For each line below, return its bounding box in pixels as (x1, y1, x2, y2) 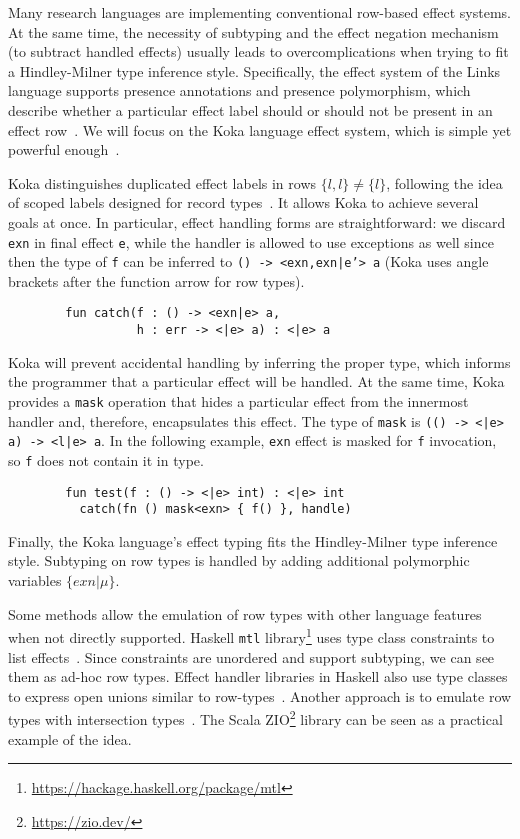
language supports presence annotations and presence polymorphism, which (8, 80, 471, 101)
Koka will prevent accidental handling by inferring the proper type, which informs (8, 351, 511, 372)
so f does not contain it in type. (8, 449, 204, 470)
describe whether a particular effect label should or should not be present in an (8, 99, 493, 120)
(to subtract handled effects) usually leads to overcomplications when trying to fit (8, 41, 509, 62)
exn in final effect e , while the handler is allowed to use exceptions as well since (8, 231, 494, 252)
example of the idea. (8, 728, 132, 749)
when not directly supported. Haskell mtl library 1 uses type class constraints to (8, 624, 495, 647)
